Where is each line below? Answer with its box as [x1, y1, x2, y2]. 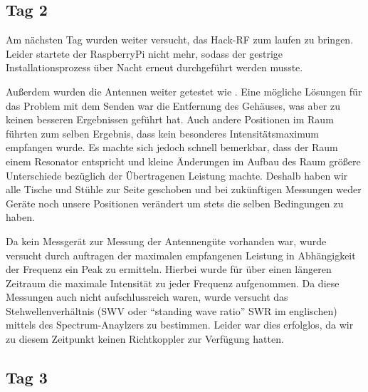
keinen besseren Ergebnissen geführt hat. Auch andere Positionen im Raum [6, 112, 334, 127]
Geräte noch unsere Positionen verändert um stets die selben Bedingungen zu [6, 195, 344, 210]
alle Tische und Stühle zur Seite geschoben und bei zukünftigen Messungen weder [6, 182, 362, 197]
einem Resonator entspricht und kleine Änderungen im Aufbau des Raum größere [6, 153, 361, 168]
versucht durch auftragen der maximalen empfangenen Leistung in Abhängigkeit [6, 247, 356, 262]
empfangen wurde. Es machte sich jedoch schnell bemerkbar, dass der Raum [6, 140, 338, 155]
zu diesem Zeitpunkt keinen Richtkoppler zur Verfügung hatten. [6, 331, 284, 346]
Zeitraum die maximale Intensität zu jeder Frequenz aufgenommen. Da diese [6, 275, 340, 290]
